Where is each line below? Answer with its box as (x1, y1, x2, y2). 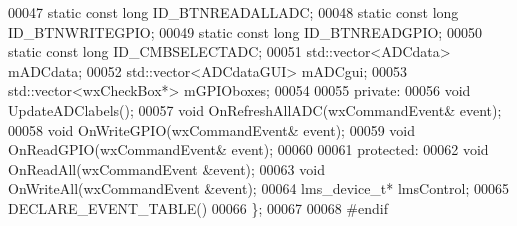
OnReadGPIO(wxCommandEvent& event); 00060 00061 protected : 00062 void (8, 139, 489, 160)
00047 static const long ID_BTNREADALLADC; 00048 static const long (8, 2, 459, 22)
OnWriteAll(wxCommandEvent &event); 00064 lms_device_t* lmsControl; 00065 (8, 178, 509, 199)
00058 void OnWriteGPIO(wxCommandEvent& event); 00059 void (8, 119, 415, 140)
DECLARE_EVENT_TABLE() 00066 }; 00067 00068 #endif (8, 197, 388, 218)
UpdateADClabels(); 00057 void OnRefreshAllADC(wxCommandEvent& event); (8, 99, 502, 120)
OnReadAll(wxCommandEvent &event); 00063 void (8, 158, 325, 179)
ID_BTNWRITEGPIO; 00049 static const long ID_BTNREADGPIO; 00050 (8, 21, 482, 42)
